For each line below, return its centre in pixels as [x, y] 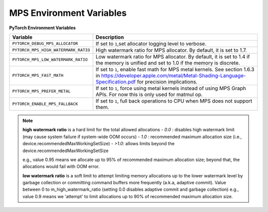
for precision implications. [167, 82]
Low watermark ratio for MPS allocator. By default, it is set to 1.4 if [173, 56]
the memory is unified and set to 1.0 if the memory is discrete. [168, 63]
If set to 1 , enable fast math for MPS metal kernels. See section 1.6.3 [175, 69]
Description [110, 37]
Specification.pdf [116, 82]
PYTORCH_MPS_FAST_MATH [38, 76]
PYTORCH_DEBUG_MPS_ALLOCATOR [45, 44]
